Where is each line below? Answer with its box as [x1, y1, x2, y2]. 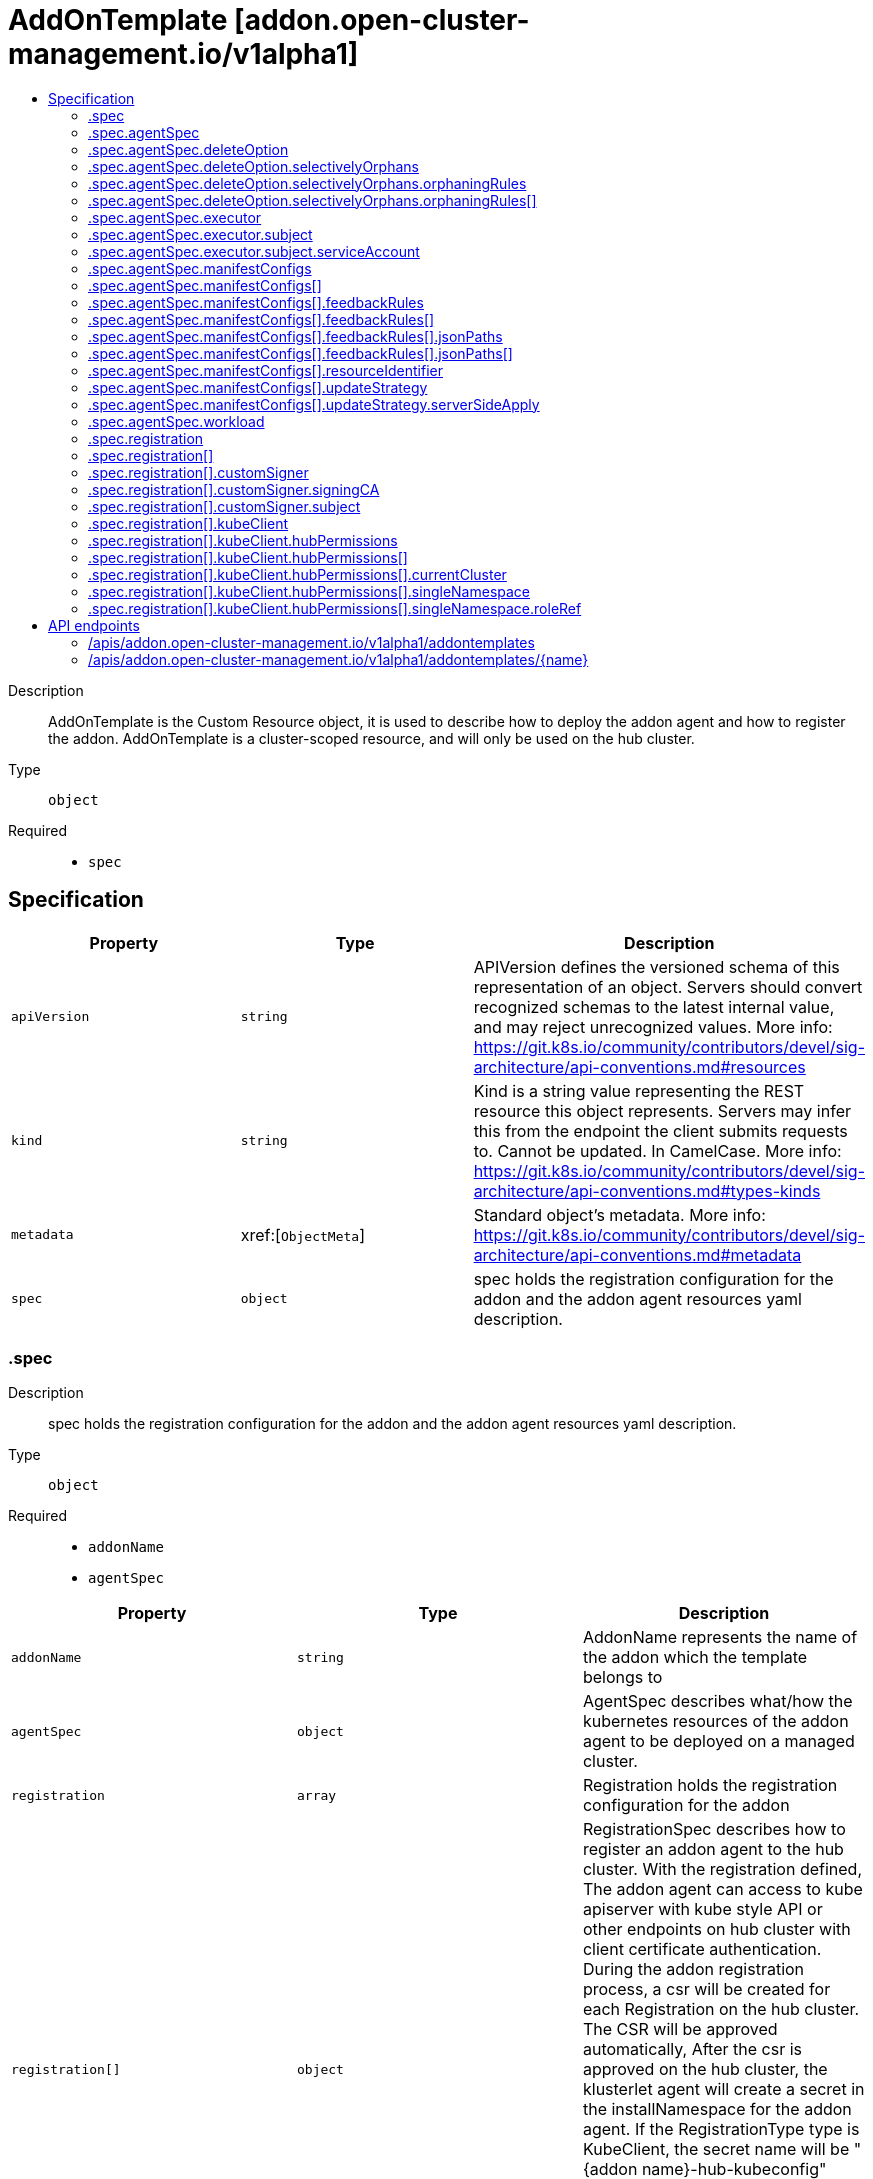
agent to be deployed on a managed [582, 1731, 855, 1752]
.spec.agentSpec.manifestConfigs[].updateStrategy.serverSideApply [88, 395, 540, 413]
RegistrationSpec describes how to [582, 1819, 846, 1840]
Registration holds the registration [582, 1775, 838, 1796]
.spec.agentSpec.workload [88, 412, 265, 430]
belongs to [582, 1667, 663, 1688]
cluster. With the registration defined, [582, 1859, 863, 1880]
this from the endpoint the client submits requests [473, 1120, 848, 1141]
